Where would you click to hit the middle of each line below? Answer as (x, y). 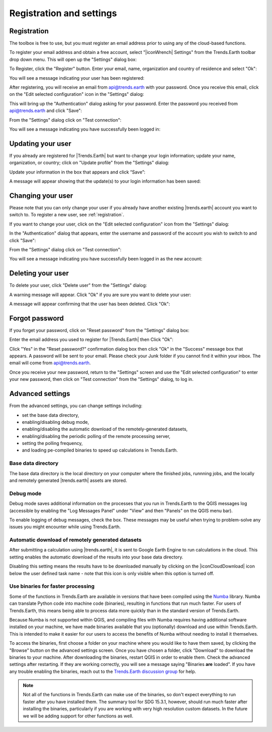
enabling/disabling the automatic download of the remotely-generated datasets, (105, 429)
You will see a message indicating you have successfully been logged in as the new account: (106, 259)
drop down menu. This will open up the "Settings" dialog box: (73, 59)
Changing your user (41, 195)
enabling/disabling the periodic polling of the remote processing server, (96, 436)
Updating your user (40, 144)
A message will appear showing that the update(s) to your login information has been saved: (105, 181)
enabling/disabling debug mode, (55, 422)
